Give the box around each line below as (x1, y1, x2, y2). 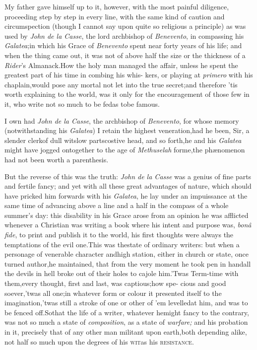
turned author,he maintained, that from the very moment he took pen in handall (4, 258, 251, 269)
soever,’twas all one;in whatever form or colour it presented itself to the (4, 287, 222, 298)
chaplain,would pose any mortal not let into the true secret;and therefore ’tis (4, 79, 238, 89)
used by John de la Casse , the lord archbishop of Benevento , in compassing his (4, 30, 244, 41)
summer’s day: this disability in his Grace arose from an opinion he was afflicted (4, 210, 249, 220)
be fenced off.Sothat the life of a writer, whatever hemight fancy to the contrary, (4, 307, 249, 317)
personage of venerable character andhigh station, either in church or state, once (4, 249, 249, 259)
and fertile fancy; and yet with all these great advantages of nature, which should (4, 181, 252, 191)
